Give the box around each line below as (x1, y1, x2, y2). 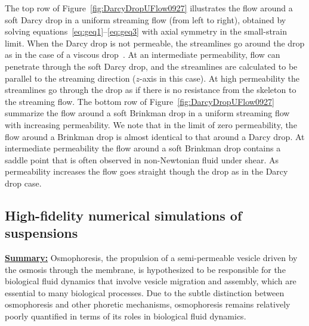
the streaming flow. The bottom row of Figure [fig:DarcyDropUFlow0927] (5, 95, 274, 107)
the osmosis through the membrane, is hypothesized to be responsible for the (5, 263, 286, 275)
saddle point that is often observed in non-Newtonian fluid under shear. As (5, 153, 279, 166)
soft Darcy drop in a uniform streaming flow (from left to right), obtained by (5, 13, 286, 26)
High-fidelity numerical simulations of (5, 206, 242, 224)
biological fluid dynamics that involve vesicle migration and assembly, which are (5, 275, 296, 287)
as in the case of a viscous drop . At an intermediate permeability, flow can (5, 48, 280, 61)
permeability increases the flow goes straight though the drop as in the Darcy (5, 165, 288, 178)
